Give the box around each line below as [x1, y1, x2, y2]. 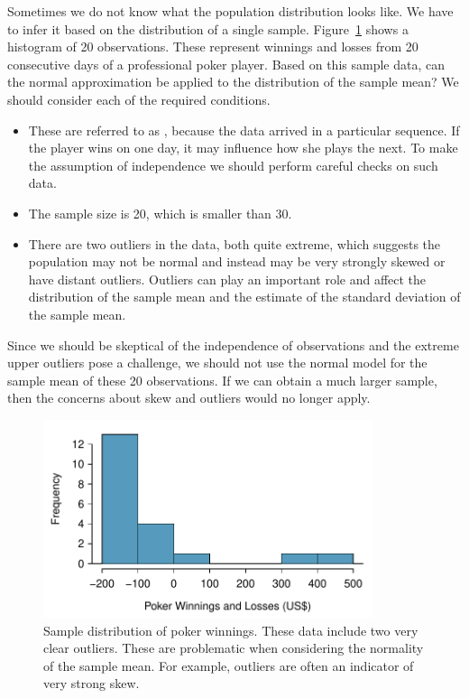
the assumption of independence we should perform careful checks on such [28, 155, 438, 174]
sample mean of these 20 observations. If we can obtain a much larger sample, [7, 370, 437, 389]
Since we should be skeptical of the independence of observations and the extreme [7, 335, 459, 354]
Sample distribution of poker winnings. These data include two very [43, 620, 418, 639]
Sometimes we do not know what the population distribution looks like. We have [7, 2, 454, 20]
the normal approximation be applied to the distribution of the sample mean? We [7, 72, 459, 91]
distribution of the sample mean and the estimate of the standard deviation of [28, 287, 461, 306]
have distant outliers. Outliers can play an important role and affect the [28, 269, 427, 288]
